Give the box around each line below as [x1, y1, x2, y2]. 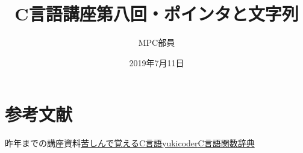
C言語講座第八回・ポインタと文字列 [14, 1, 299, 26]
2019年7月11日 [129, 56, 184, 69]
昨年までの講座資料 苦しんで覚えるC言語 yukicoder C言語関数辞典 [5, 137, 255, 149]
